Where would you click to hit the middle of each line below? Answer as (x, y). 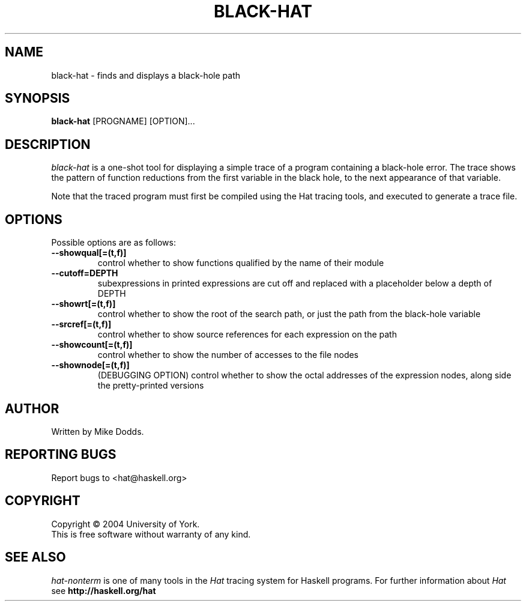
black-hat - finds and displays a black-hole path (146, 75)
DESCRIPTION (48, 144)
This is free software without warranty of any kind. (151, 534)
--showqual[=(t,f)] (89, 253)
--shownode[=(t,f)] (90, 365)
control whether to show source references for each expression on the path (247, 335)
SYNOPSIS (38, 98)
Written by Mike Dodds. (98, 431)
